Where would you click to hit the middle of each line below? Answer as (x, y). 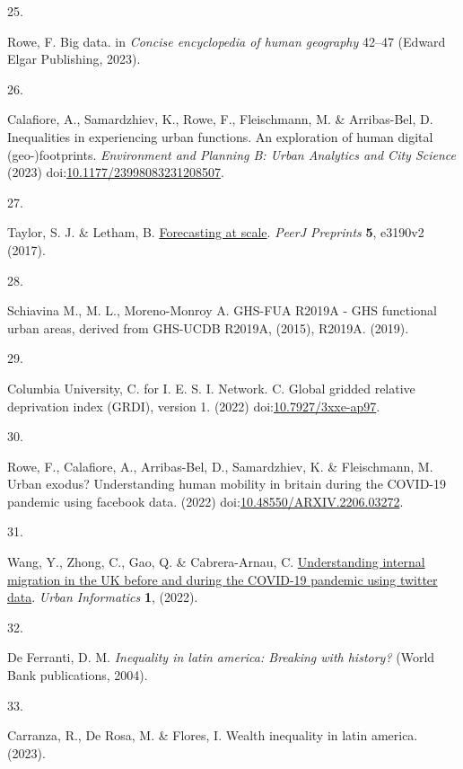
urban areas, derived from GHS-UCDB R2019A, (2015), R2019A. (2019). (208, 327)
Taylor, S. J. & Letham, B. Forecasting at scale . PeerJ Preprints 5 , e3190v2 (216, 232)
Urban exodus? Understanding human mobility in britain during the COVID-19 (227, 484)
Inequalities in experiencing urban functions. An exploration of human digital (220, 136)
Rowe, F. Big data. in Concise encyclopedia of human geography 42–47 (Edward (227, 41)
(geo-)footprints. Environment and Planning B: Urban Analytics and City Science (231, 154)
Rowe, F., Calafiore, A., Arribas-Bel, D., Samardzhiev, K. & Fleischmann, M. (220, 466)
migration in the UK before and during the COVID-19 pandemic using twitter (223, 579)
